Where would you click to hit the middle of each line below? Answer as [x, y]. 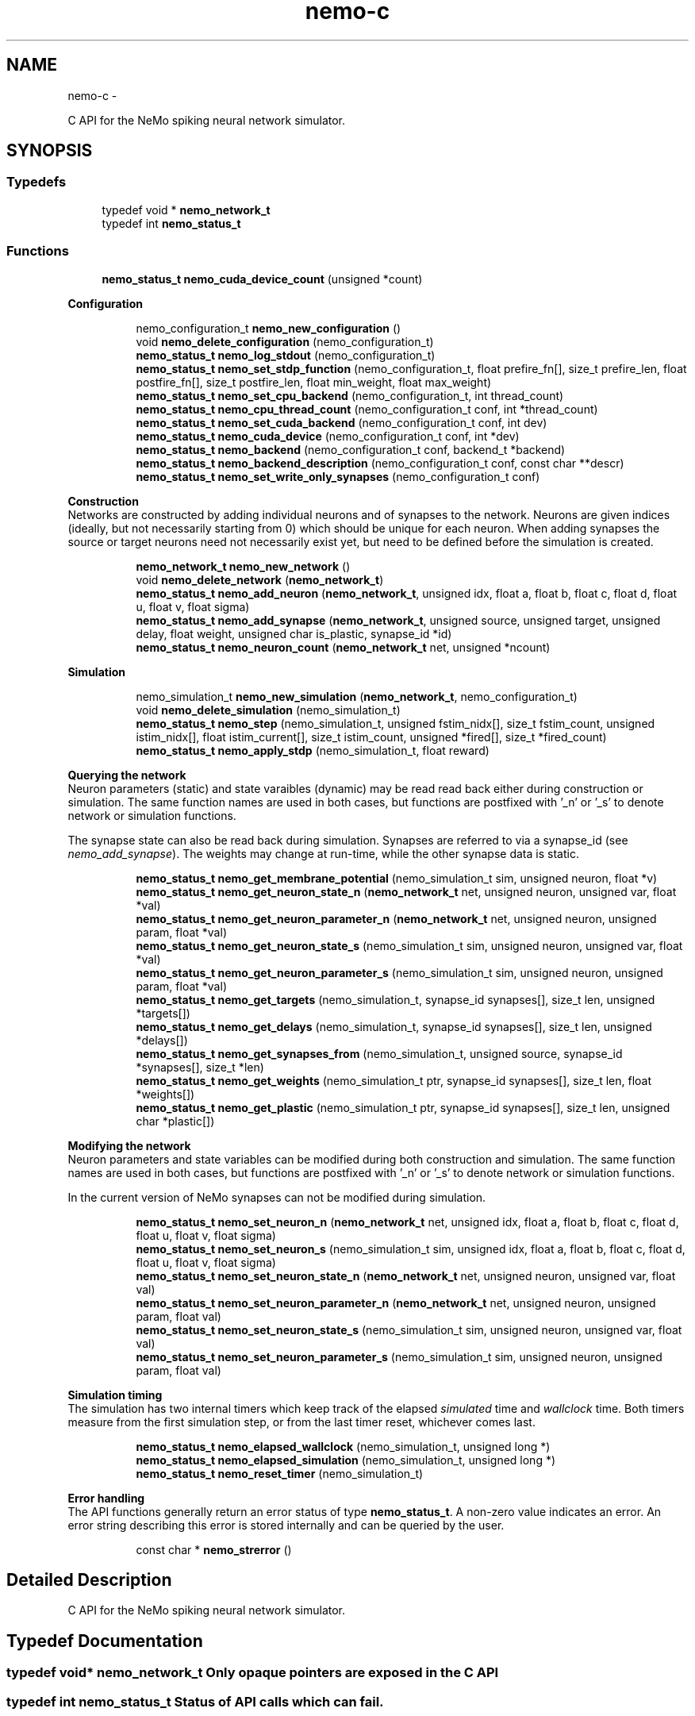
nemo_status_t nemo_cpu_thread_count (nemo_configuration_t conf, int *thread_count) [367, 409]
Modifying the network [129, 1145]
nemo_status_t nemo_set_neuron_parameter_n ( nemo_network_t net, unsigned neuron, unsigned [396, 1302]
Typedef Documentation [105, 1641]
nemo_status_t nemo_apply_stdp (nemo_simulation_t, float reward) [313, 750]
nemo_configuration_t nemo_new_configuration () [269, 328]
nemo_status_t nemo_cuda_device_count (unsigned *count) [262, 279]
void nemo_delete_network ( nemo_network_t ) [260, 579]
